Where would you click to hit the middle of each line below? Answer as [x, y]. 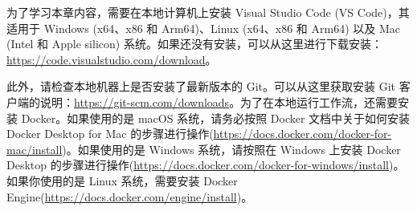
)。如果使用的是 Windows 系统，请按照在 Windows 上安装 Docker [231, 149]
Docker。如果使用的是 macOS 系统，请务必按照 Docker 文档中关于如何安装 [216, 118]
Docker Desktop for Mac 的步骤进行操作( [110, 134]
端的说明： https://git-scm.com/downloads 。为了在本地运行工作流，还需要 [208, 101]
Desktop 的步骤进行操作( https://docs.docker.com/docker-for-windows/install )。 [206, 165]
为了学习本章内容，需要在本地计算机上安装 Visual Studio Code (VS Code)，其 [208, 12]
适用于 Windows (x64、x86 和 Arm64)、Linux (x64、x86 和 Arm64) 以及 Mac [203, 28]
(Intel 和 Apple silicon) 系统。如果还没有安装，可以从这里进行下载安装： [194, 44]
